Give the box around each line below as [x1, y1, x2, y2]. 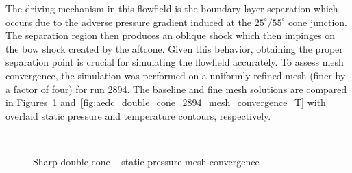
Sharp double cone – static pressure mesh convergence [33, 154, 260, 168]
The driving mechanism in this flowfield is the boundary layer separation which [5, 1, 338, 15]
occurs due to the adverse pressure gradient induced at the [5, 14, 252, 29]
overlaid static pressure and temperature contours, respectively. [5, 108, 271, 122]
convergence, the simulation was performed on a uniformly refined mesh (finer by [5, 68, 346, 82]
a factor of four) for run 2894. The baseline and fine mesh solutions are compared [5, 81, 347, 96]
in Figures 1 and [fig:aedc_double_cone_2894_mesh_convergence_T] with [5, 95, 326, 109]
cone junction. [288, 14, 347, 29]
